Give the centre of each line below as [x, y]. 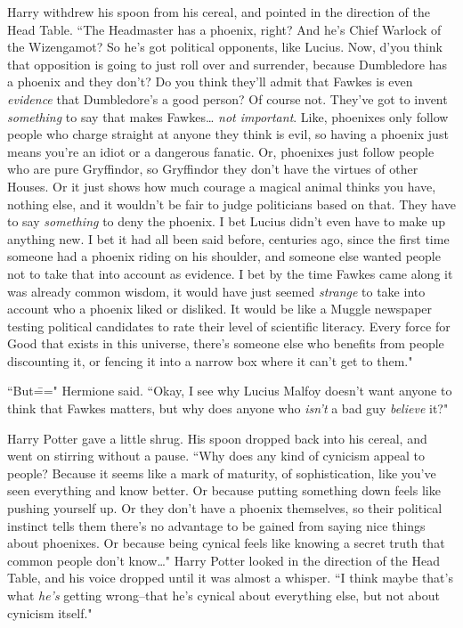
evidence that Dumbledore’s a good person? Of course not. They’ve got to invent [227, 98]
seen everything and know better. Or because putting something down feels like [224, 490]
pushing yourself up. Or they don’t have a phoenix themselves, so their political [225, 508]
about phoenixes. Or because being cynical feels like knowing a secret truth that [226, 543]
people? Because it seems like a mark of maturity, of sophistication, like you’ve [222, 473]
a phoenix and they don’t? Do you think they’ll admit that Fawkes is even [210, 82]
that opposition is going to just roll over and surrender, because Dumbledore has [227, 64]
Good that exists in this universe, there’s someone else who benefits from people [226, 343]
